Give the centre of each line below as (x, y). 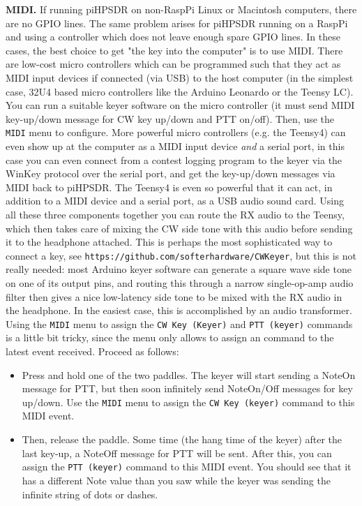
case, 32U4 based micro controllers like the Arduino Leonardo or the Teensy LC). (180, 91)
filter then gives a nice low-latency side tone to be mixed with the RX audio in (174, 296)
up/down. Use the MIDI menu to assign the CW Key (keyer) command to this (188, 402)
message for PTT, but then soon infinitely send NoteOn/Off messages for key (187, 388)
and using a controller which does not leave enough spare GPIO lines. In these (173, 37)
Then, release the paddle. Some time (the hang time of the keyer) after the (182, 439)
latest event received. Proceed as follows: (92, 351)
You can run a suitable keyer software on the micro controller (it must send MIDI (180, 105)
